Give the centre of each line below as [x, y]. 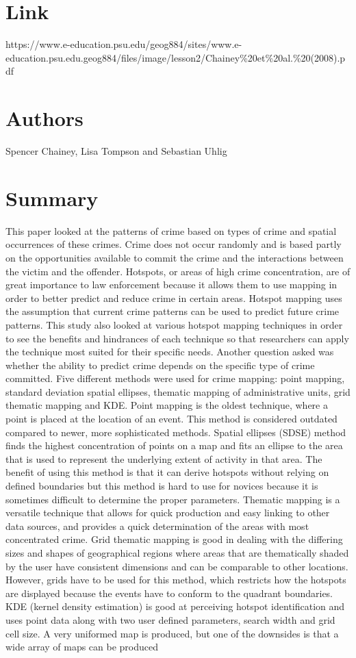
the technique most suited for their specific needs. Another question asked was [170, 352]
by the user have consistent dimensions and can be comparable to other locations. [177, 566]
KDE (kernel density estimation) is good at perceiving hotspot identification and [175, 606]
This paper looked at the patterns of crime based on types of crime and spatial [171, 230]
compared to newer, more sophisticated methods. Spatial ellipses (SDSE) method [176, 432]
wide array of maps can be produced [82, 647]
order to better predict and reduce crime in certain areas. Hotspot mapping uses [174, 298]
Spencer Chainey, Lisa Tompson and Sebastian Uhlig [116, 151]
